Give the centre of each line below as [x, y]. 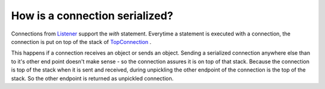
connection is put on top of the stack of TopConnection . [81, 41]
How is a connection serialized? [92, 16]
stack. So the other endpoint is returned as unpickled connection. [92, 78]
